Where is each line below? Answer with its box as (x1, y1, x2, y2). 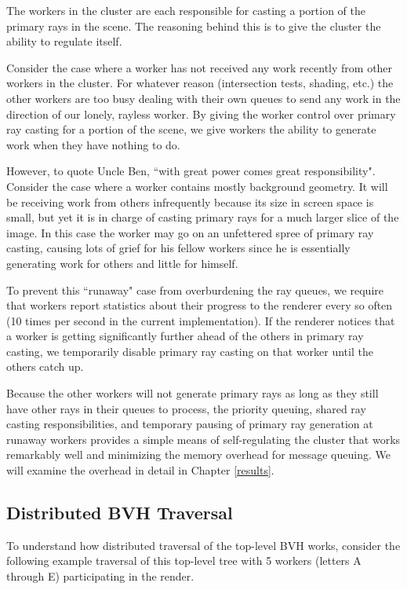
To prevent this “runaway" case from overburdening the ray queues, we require (6, 281, 383, 298)
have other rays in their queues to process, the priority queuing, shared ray (6, 400, 366, 416)
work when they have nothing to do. (6, 136, 180, 152)
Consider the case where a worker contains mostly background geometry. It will (6, 178, 388, 194)
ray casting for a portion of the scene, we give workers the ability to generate (6, 121, 376, 137)
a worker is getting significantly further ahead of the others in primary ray (6, 328, 364, 344)
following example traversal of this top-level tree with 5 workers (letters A (6, 552, 362, 569)
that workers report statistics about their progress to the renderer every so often (6, 297, 393, 313)
